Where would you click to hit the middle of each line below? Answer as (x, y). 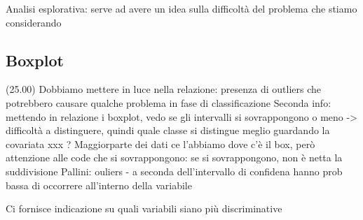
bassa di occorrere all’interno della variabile (99, 185)
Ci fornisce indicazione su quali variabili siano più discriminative (144, 208)
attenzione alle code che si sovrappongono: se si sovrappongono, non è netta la (174, 157)
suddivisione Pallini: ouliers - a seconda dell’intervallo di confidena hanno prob (174, 171)
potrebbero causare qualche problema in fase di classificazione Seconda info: (169, 102)
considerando (34, 22)
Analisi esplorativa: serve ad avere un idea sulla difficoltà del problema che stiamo (181, 8)
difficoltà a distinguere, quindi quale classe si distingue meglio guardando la (168, 130)
